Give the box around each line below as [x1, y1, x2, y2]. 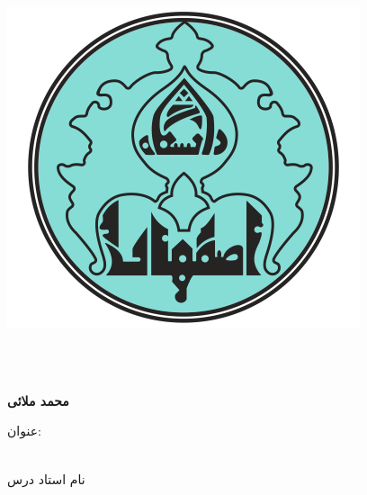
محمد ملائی [7, 391, 69, 409]
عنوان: [7, 421, 41, 440]
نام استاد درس [7, 469, 85, 488]
